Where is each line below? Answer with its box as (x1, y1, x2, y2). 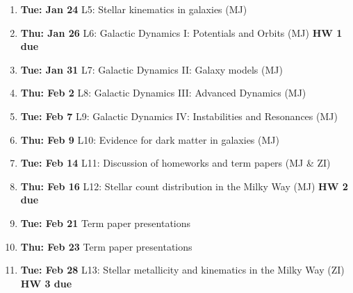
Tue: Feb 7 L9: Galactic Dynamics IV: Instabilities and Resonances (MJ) (20, 108, 338, 123)
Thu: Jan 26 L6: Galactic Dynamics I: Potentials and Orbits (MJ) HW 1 (20, 25, 343, 40)
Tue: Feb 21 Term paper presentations (20, 215, 191, 230)
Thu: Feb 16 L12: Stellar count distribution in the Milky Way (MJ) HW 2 (20, 178, 348, 193)
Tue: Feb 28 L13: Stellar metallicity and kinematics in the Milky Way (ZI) (20, 262, 345, 277)
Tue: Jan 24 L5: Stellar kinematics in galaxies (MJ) (20, 2, 247, 16)
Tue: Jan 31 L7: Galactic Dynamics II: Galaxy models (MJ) (20, 62, 283, 76)
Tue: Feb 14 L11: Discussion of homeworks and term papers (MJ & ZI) (20, 156, 331, 170)
